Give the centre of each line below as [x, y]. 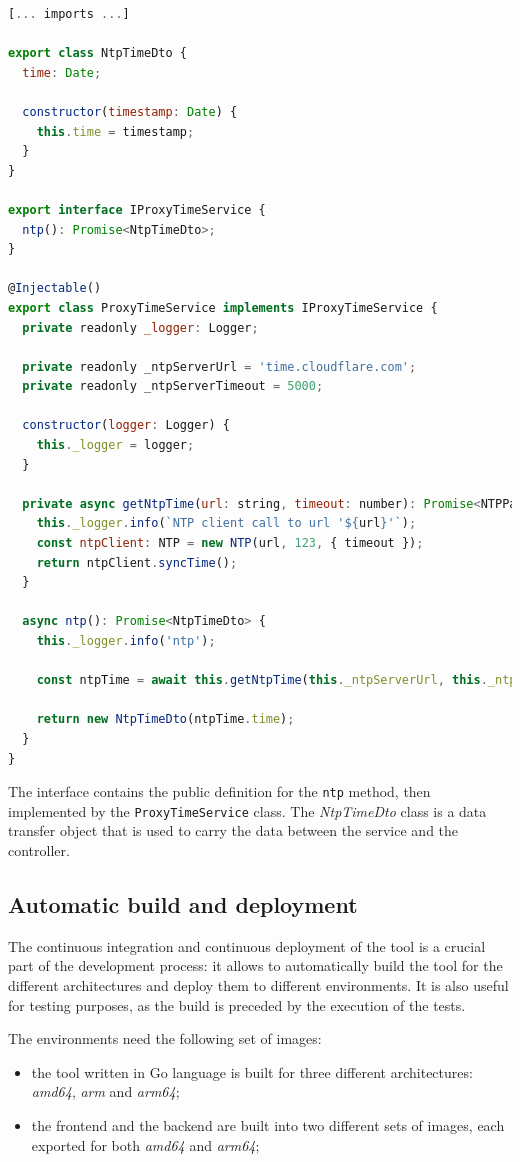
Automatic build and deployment [183, 904]
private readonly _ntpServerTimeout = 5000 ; [173, 386]
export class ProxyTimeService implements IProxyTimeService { [223, 307]
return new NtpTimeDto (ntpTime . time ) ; [165, 719]
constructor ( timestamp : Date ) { [130, 111]
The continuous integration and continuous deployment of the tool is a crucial [247, 945]
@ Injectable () [55, 288]
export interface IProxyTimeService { [137, 209]
